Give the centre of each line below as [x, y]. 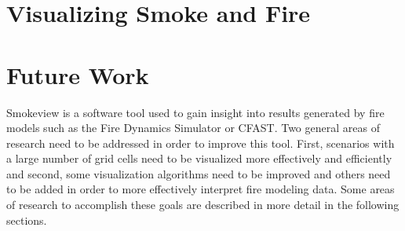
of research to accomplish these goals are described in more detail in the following [203, 205]
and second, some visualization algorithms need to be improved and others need [199, 173]
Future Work [78, 74]
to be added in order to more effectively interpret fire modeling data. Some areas [201, 189]
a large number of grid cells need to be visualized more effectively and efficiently [199, 158]
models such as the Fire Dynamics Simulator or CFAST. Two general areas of [193, 128]
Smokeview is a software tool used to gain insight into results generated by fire [195, 112]
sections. [27, 220]
